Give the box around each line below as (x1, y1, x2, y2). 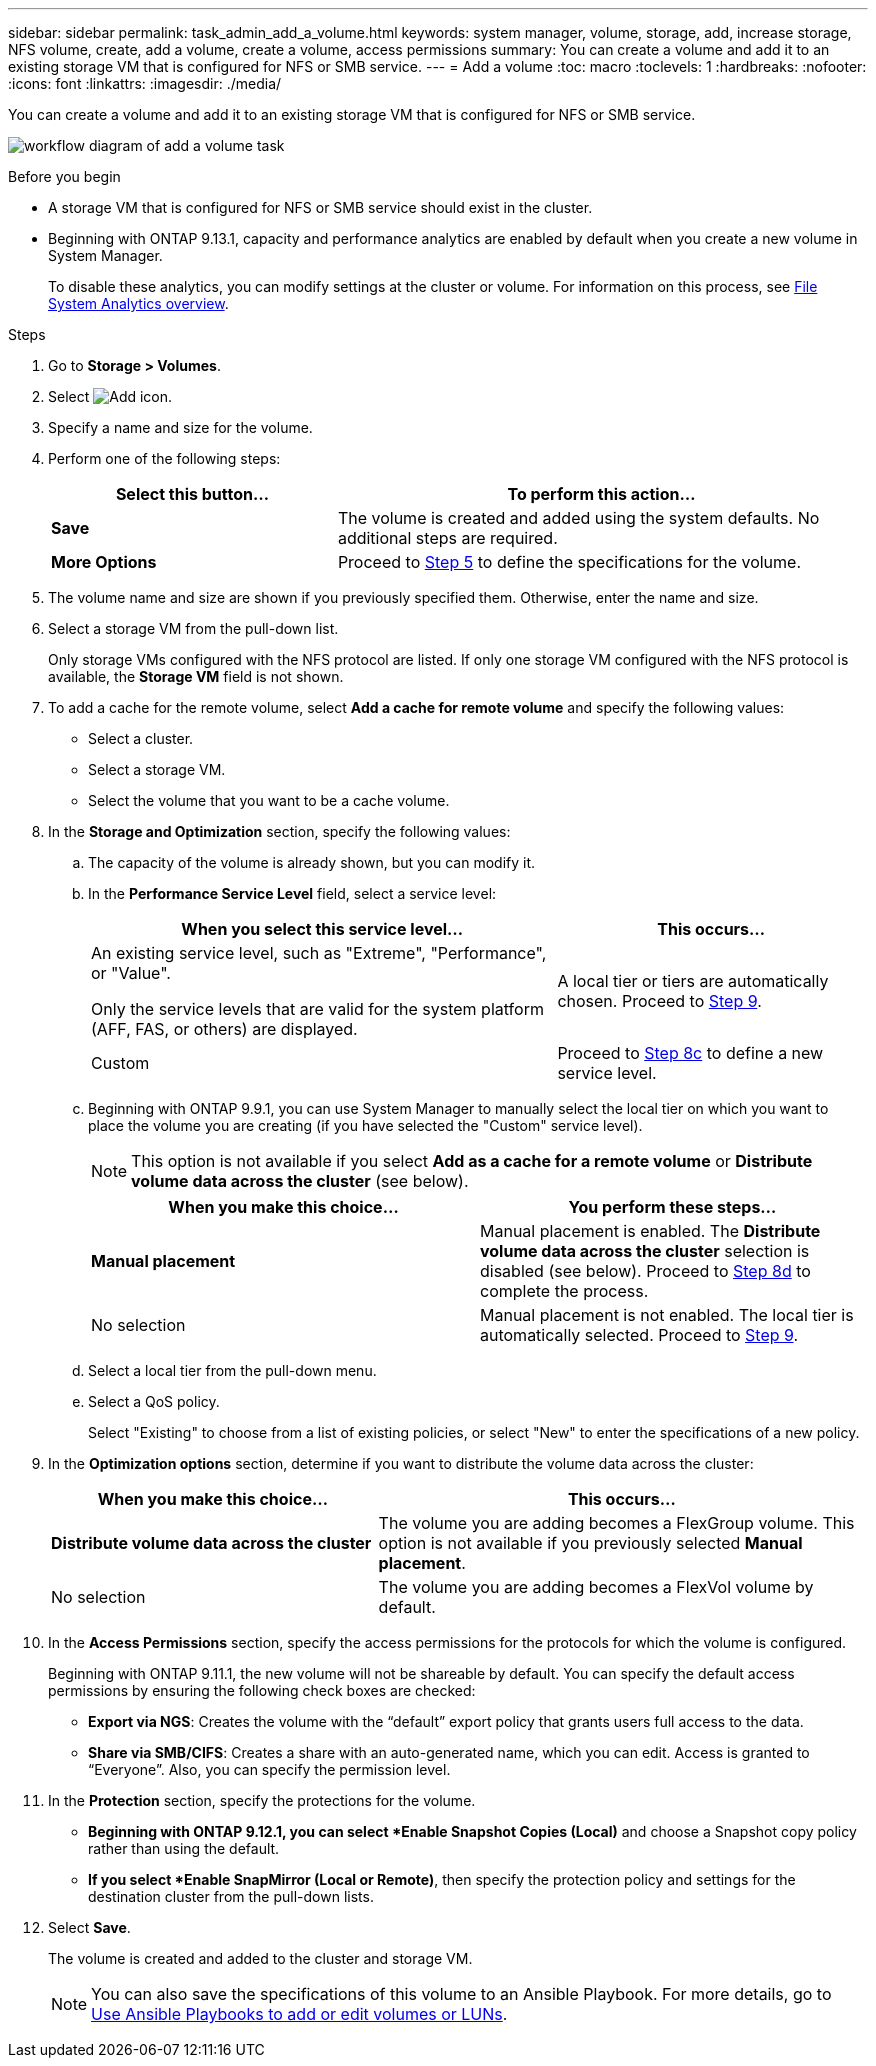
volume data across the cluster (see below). (131, 1171, 469, 1191)
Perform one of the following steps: (48, 450, 281, 467)
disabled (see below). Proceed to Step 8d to (480, 1261, 811, 1281)
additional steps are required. (337, 528, 558, 548)
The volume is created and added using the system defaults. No (337, 508, 820, 528)
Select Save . (48, 1919, 131, 1936)
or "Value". (91, 963, 171, 983)
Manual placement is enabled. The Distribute (480, 1221, 821, 1241)
